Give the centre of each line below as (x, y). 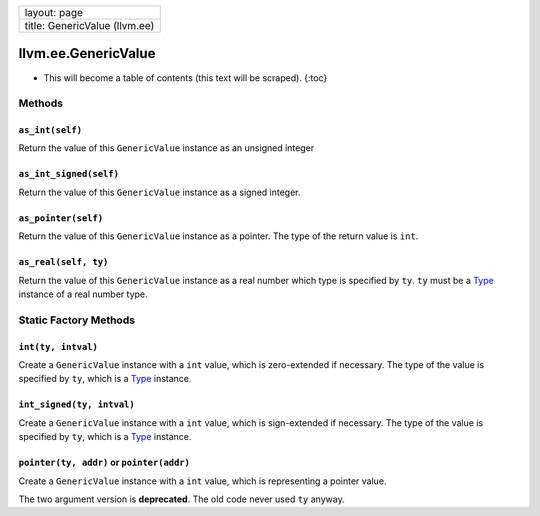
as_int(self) (50, 130)
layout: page (54, 12)
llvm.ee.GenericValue (87, 53)
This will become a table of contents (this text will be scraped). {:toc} (185, 77)
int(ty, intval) (58, 346)
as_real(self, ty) (63, 262)
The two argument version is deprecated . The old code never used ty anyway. (181, 499)
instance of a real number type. (83, 294)
